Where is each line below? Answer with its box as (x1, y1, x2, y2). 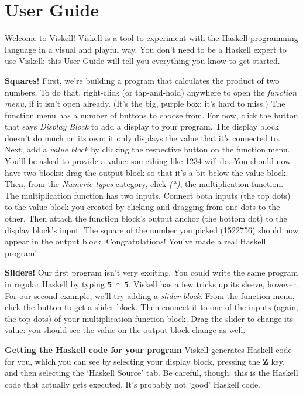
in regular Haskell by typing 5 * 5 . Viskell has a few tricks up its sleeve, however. (5, 278, 298, 290)
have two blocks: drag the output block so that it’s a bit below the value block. (5, 166, 288, 178)
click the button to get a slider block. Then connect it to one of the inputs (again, (5, 301, 298, 313)
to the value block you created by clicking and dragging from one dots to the (5, 201, 280, 213)
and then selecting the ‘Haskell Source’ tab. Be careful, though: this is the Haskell (5, 366, 298, 379)
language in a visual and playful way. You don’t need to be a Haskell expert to (5, 43, 287, 55)
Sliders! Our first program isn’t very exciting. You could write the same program (5, 266, 298, 278)
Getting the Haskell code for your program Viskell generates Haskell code (5, 344, 292, 356)
